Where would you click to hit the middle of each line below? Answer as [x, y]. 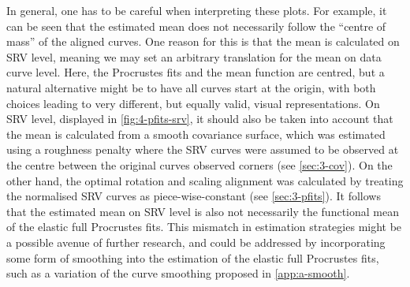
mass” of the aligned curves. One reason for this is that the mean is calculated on [203, 41]
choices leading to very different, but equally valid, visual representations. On [193, 103]
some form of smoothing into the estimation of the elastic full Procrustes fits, [193, 257]
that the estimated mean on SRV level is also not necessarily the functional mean [203, 211]
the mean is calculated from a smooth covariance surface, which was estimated [196, 134]
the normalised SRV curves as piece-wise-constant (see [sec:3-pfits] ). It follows [194, 196]
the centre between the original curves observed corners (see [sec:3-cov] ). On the [199, 164]
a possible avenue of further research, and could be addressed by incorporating [196, 242]
